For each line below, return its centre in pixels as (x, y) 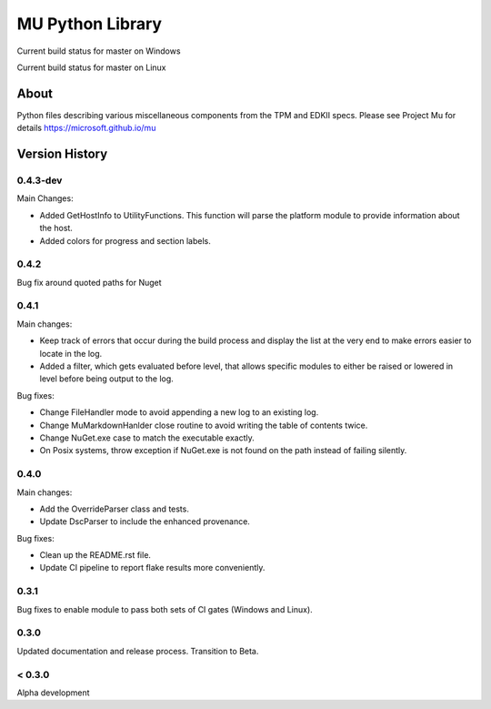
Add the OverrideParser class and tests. (115, 509)
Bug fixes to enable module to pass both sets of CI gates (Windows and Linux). (165, 609)
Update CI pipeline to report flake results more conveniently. (152, 568)
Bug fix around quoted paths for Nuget (90, 282)
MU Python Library (90, 24)
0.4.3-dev (40, 180)
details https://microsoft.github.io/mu (86, 128)
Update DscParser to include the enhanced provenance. (145, 522)
